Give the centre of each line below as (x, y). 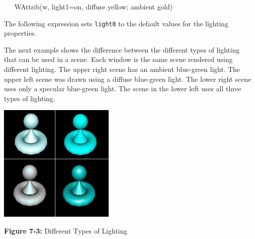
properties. (20, 33)
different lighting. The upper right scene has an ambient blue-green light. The (122, 69)
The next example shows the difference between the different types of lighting (122, 49)
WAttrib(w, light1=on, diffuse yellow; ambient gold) (94, 6)
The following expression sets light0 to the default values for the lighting (116, 23)
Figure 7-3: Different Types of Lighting (66, 230)
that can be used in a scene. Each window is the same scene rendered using (118, 59)
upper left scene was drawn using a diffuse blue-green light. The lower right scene (127, 79)
